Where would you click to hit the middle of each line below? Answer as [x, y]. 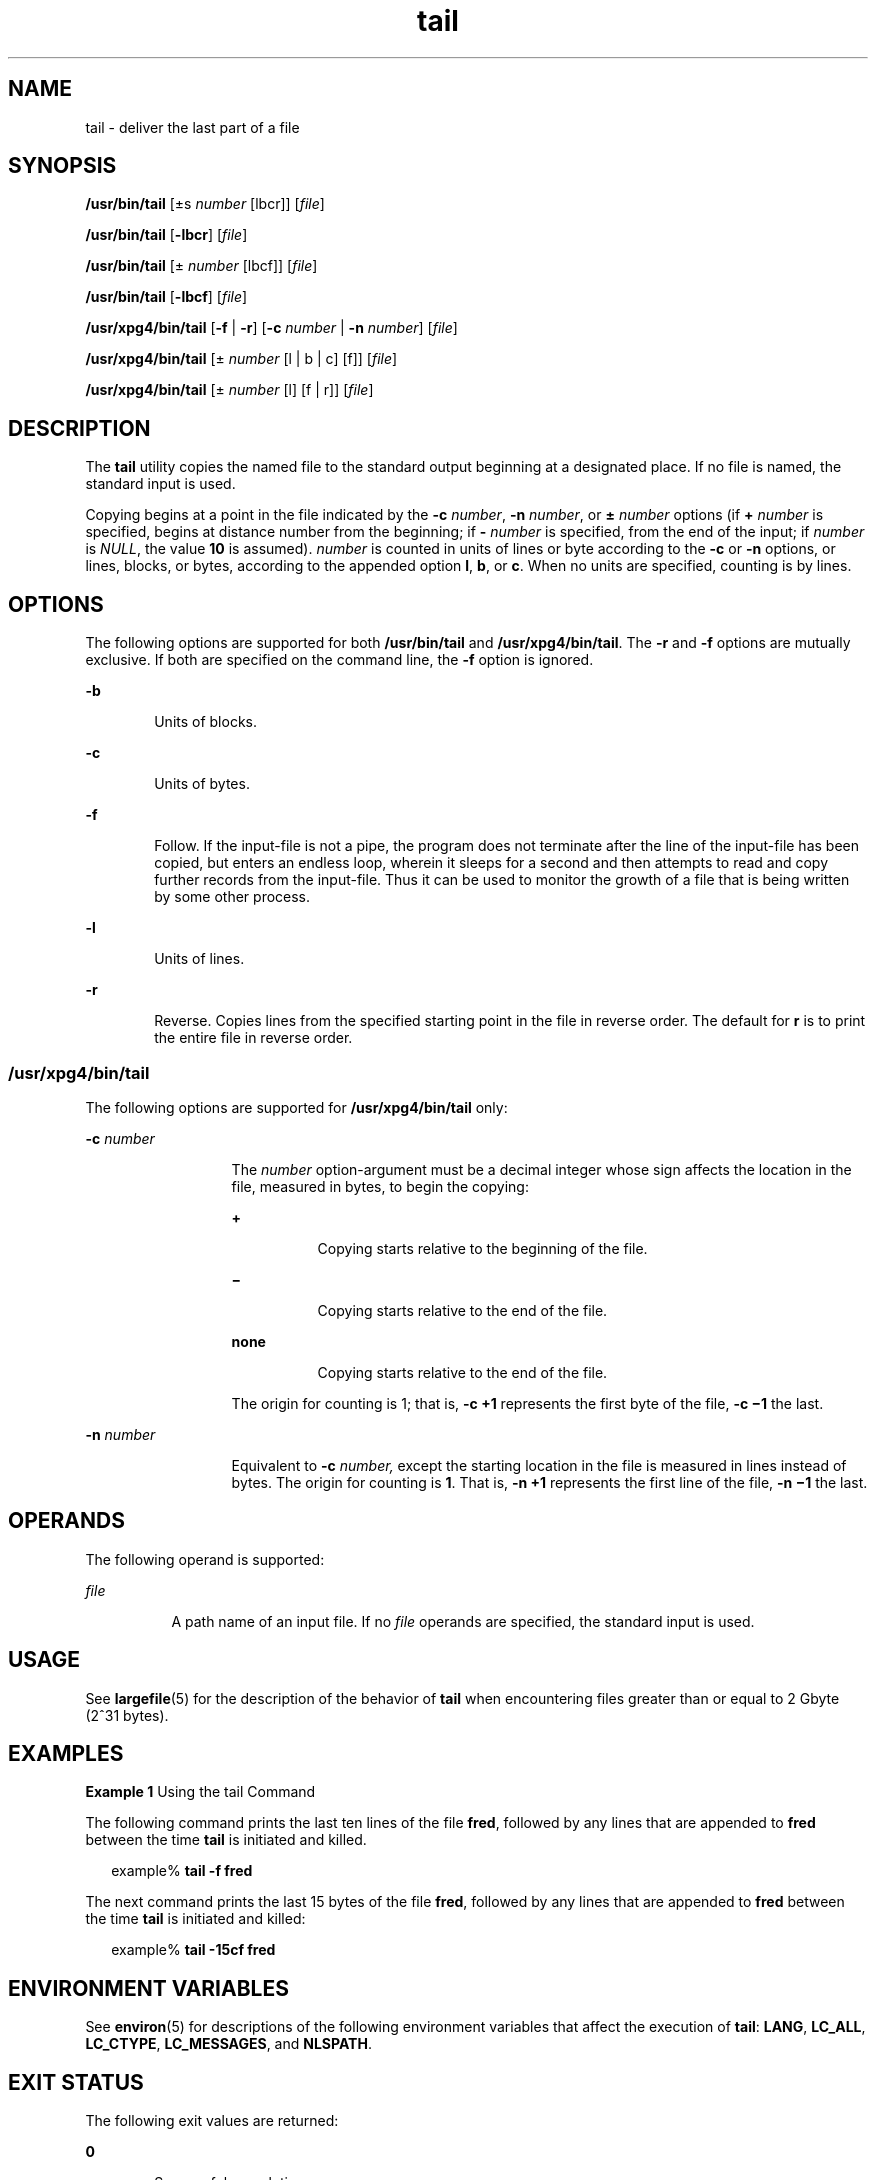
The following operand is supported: [205, 1559]
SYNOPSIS [62, 166]
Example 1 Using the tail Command [200, 1792]
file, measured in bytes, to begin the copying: [380, 1186]
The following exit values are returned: [212, 2121]
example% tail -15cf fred [193, 1950]
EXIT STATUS [76, 2082]
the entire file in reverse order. [253, 1038]
